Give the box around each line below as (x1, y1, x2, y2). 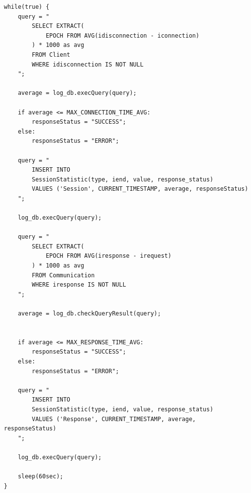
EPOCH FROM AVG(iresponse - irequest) (45, 252, 172, 260)
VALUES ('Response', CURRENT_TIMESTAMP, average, (32, 415, 196, 423)
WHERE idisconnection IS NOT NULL (32, 61, 144, 68)
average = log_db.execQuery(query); (18, 90, 137, 97)
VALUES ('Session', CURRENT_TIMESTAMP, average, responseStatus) (32, 185, 249, 193)
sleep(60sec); (18, 473, 63, 480)
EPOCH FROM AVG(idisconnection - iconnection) (45, 32, 199, 39)
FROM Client (32, 51, 71, 58)
